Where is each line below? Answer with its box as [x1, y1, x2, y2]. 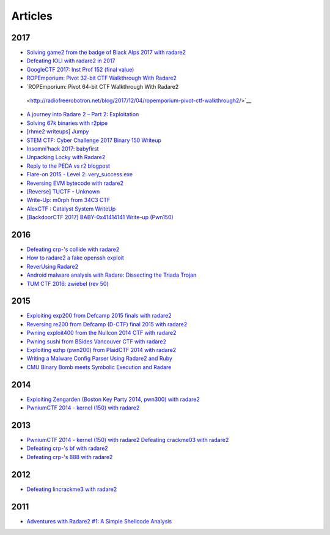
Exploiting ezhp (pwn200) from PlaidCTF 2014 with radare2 [26, 346, 177, 354]
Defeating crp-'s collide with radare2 [26, 245, 120, 253]
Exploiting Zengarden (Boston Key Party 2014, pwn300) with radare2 [26, 395, 200, 403]
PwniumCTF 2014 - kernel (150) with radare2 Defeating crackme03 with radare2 [26, 436, 229, 444]
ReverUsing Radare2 [26, 263, 79, 270]
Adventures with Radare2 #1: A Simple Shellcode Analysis [26, 517, 172, 525]
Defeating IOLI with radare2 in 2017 [26, 57, 116, 64]
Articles [11, 9, 53, 23]
